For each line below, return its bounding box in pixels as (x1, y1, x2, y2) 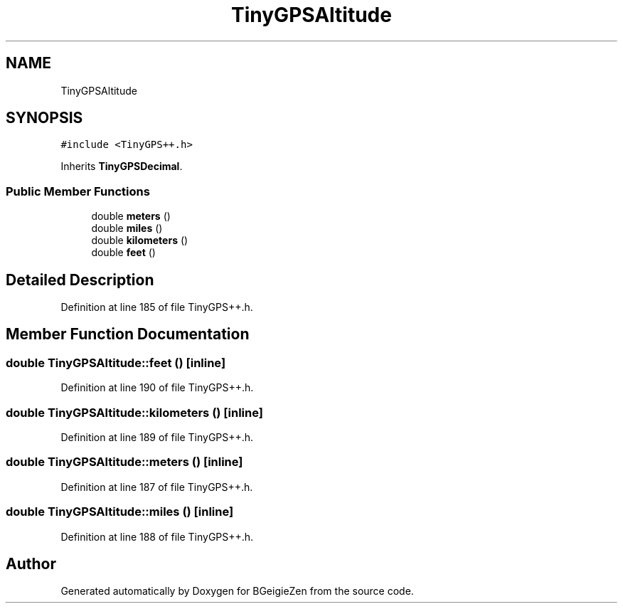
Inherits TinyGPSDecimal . (60, 160, 183, 173)
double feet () (91, 246, 156, 259)
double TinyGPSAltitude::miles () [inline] (6, 504, 234, 519)
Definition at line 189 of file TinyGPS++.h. (60, 431, 254, 443)
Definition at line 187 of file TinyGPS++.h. (60, 480, 253, 493)
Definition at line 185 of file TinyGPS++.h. (60, 301, 253, 314)
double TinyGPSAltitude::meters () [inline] (6, 455, 243, 470)
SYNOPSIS (6, 109, 83, 127)
